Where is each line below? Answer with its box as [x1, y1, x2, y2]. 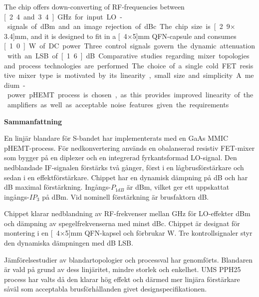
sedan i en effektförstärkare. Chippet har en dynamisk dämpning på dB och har [4, 172, 248, 182]
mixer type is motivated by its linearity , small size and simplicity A [18, 70, 242, 80]
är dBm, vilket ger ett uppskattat [126, 182, 230, 192]
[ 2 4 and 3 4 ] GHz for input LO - [4, 11, 122, 21]
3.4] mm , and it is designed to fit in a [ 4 [4, 30, 127, 41]
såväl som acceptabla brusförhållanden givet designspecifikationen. [4, 284, 207, 294]
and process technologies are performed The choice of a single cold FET [4, 60, 237, 70]
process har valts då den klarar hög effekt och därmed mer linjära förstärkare [4, 274, 240, 284]
